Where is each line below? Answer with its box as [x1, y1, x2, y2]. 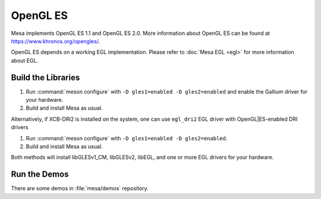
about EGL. [11, 57, 39, 64]
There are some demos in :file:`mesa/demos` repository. [11, 185, 149, 192]
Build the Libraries [11, 72, 80, 82]
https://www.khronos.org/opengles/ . [11, 37, 100, 44]
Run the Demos [11, 169, 69, 179]
